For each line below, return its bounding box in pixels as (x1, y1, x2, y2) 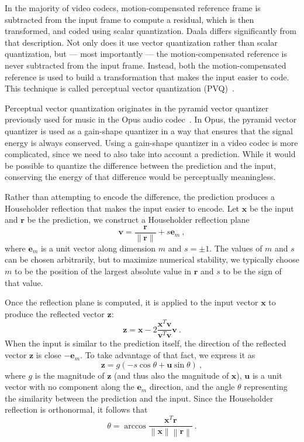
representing (244, 380, 288, 393)
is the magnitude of (34, 369, 105, 381)
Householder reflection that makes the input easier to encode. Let (5, 202, 240, 214)
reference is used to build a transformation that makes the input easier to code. (5, 70, 289, 83)
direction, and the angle (149, 380, 235, 393)
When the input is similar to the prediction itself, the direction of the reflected (5, 337, 286, 349)
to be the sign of (223, 264, 282, 277)
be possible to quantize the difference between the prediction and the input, (5, 159, 276, 171)
